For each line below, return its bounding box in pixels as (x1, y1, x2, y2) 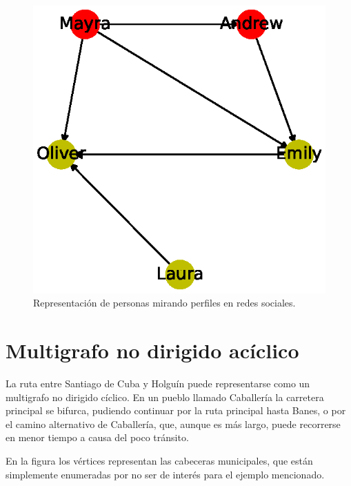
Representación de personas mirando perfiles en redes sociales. (33, 295, 296, 310)
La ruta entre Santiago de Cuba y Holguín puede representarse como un (6, 376, 310, 391)
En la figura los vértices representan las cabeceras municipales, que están (6, 454, 313, 468)
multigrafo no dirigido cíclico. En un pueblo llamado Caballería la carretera (6, 389, 324, 404)
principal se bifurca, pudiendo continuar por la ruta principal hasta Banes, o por (6, 403, 346, 418)
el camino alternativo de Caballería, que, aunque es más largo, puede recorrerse (6, 416, 341, 431)
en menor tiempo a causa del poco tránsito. (6, 430, 189, 445)
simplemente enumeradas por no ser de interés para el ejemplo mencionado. (6, 467, 325, 481)
